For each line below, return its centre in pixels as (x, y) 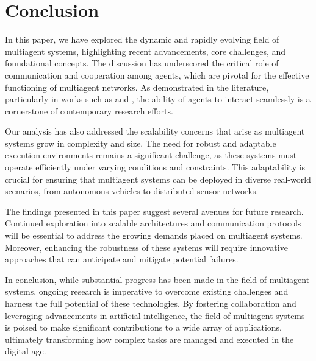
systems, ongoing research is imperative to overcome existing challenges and (147, 291)
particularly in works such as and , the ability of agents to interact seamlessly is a (158, 99)
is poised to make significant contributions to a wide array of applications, (143, 327)
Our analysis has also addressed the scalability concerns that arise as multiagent (155, 131)
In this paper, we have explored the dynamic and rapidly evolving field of (142, 39)
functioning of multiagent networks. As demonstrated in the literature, (137, 87)
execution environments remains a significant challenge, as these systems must (151, 155)
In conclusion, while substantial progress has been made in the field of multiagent (157, 279)
